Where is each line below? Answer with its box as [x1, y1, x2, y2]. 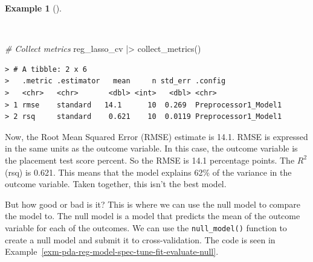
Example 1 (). [5, 2, 62, 14]
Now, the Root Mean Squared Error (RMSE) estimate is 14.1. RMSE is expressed [5, 130, 308, 142]
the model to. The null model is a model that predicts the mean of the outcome [5, 209, 300, 222]
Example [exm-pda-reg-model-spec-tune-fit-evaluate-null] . [5, 245, 219, 258]
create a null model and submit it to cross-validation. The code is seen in [5, 233, 276, 246]
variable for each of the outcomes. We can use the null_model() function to [5, 221, 287, 234]
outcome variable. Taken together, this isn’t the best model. [5, 177, 227, 190]
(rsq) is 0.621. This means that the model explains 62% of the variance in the [5, 165, 292, 178]
